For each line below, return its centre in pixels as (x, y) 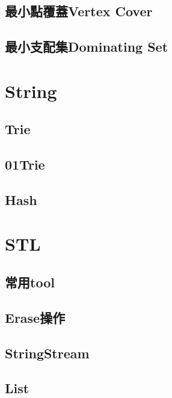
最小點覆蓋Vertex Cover (79, 11)
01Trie (25, 164)
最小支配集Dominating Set (87, 47)
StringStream (47, 353)
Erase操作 (35, 317)
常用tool (30, 282)
